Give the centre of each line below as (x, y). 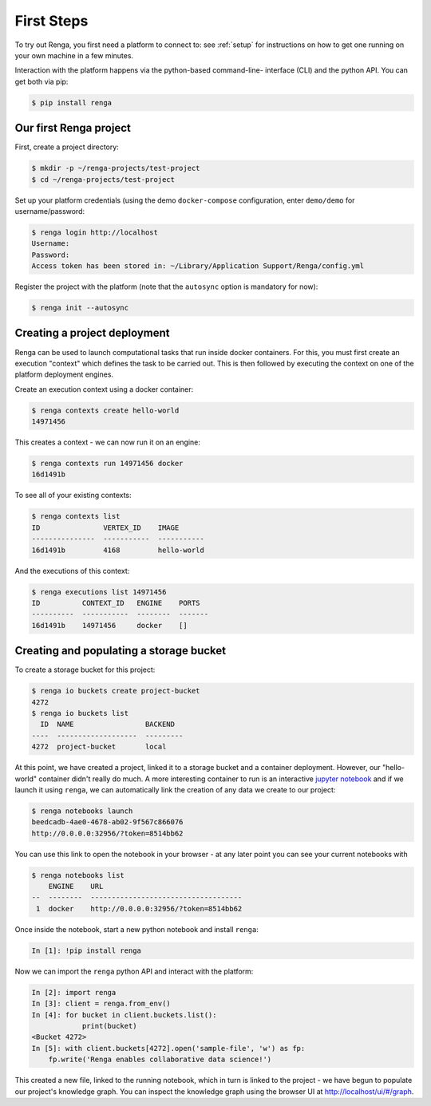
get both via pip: (42, 81)
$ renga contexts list (76, 516)
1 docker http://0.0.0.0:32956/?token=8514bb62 (139, 908)
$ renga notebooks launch (82, 811)
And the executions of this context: (72, 571)
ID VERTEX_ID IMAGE (105, 527)
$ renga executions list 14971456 (99, 592)
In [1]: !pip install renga (86, 950)
